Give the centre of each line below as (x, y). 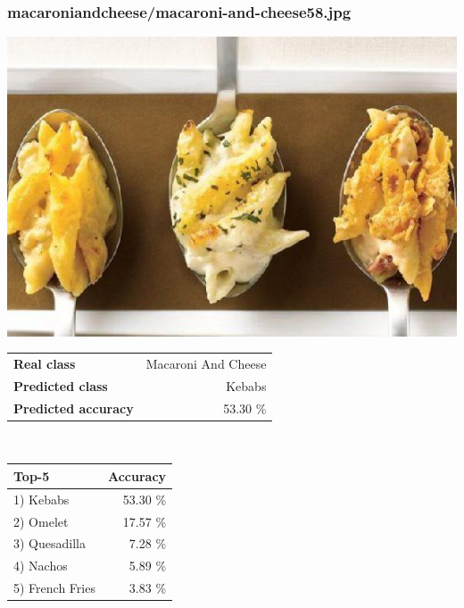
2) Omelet (41, 521)
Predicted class (61, 385)
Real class (45, 363)
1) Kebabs (41, 499)
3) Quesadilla (50, 543)
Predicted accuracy (74, 408)
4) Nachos (41, 566)
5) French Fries (54, 588)
